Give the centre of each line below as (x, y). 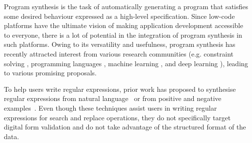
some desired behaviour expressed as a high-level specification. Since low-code (119, 16)
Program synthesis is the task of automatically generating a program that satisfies (126, 6)
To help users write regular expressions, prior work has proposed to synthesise (120, 89)
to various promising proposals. (50, 73)
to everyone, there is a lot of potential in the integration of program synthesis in (123, 35)
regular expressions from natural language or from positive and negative (113, 98)
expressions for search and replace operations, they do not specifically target (117, 117)
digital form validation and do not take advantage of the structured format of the (125, 127)
